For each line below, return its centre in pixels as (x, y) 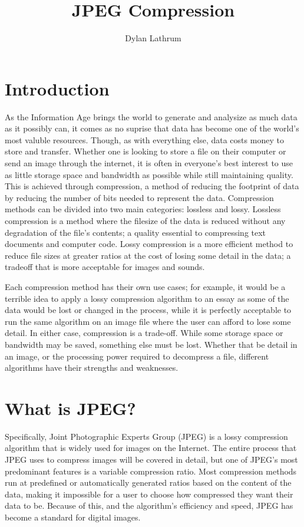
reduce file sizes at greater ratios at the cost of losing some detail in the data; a (148, 255)
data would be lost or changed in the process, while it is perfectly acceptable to (148, 310)
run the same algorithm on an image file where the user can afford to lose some (148, 321)
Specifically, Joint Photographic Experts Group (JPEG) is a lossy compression (146, 436)
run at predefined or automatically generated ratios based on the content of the (148, 482)
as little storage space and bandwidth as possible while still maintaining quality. (149, 174)
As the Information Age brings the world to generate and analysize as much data (151, 116)
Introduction (57, 88)
